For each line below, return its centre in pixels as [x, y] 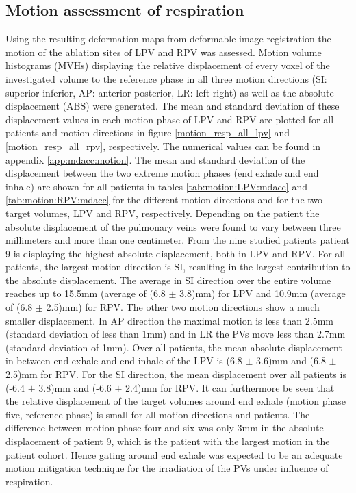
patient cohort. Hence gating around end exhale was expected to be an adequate [174, 454]
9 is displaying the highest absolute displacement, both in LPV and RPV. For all [176, 253]
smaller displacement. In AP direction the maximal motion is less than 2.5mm [169, 320]
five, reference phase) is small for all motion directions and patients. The [158, 414]
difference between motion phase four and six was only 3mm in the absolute [165, 428]
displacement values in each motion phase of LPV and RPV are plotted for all [170, 119]
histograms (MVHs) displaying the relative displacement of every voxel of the [168, 65]
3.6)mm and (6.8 [291, 361]
